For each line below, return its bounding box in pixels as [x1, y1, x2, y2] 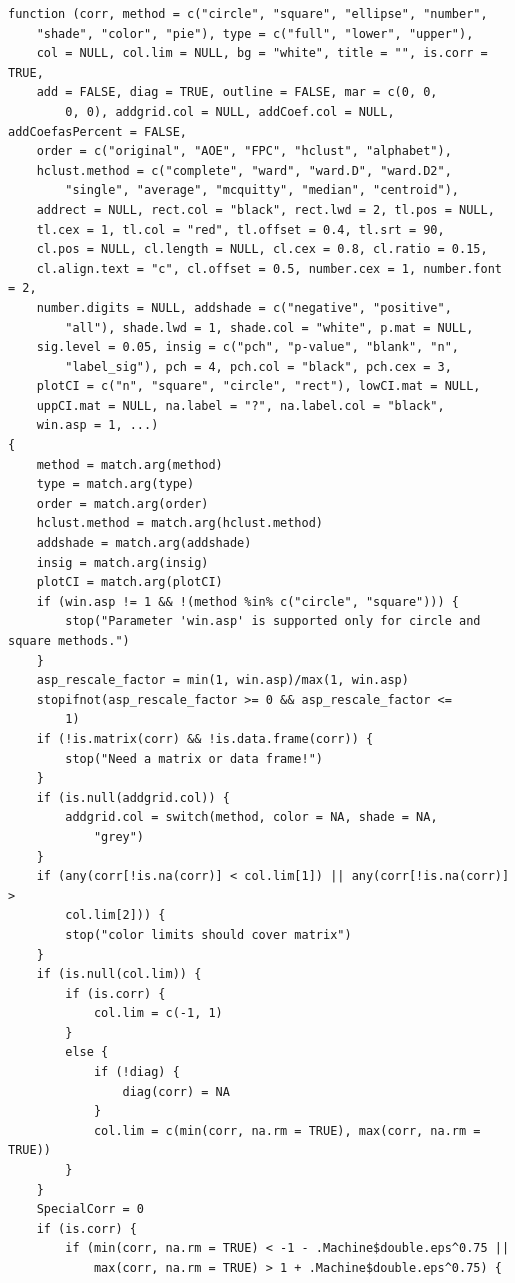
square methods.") [8, 634, 130, 648]
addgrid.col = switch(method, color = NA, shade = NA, [65, 810, 438, 825]
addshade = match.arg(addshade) [36, 536, 252, 551]
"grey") [93, 829, 145, 844]
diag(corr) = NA [122, 1084, 230, 1099]
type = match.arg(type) [36, 477, 195, 492]
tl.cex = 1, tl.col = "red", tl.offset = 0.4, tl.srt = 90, [36, 222, 445, 237]
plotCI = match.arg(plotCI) [36, 575, 223, 590]
